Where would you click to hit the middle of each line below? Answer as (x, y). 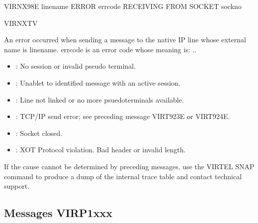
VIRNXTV (21, 23)
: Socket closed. (39, 133)
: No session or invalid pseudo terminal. (76, 66)
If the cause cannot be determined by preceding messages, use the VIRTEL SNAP (129, 166)
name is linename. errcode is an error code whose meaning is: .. (100, 49)
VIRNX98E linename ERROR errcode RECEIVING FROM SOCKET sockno (123, 6)
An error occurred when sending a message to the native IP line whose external (125, 40)
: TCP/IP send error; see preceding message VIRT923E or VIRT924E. (123, 116)
